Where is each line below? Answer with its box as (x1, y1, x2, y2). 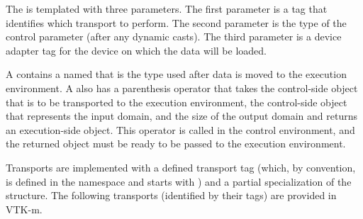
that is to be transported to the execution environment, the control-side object (6, 94, 347, 109)
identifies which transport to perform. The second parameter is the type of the (6, 15, 347, 30)
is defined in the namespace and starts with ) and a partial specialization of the (6, 174, 352, 189)
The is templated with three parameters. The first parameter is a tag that (6, 1, 328, 16)
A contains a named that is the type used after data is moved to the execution (6, 67, 347, 82)
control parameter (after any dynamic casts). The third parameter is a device (6, 29, 342, 44)
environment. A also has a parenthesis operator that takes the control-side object (6, 80, 358, 95)
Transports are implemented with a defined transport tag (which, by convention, (6, 159, 356, 174)
